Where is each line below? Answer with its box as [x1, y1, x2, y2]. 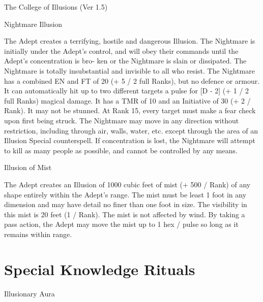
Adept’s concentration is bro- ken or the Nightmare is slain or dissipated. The [4, 55, 247, 66]
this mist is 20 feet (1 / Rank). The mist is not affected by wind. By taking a [4, 209, 245, 219]
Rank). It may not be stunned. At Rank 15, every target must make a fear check [4, 105, 256, 116]
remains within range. [4, 228, 72, 239]
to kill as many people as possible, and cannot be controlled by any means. [4, 145, 238, 155]
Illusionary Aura [4, 288, 55, 298]
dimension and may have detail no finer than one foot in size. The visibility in [4, 199, 247, 210]
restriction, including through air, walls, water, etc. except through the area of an [4, 125, 258, 136]
